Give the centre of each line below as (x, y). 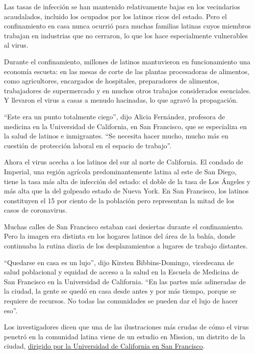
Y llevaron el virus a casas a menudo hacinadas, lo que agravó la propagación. (121, 100)
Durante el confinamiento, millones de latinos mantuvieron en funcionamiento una (127, 61)
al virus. (16, 45)
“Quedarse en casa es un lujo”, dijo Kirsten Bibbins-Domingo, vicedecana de (119, 262)
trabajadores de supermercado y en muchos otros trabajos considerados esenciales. (127, 90)
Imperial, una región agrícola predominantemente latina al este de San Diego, (120, 171)
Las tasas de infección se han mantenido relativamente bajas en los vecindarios (122, 6)
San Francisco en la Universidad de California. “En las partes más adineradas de (125, 281)
